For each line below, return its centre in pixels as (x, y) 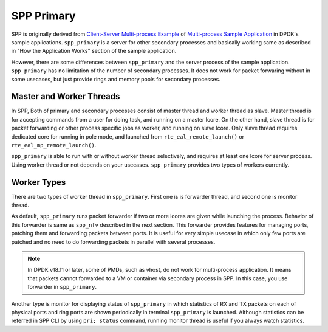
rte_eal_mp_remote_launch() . (54, 145)
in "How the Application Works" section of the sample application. (94, 51)
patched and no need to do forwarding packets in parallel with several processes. (113, 242)
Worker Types (39, 182)
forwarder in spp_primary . (62, 287)
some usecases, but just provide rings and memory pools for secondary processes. (116, 79)
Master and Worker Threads (66, 96)
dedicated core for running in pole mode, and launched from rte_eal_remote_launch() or (128, 136)
